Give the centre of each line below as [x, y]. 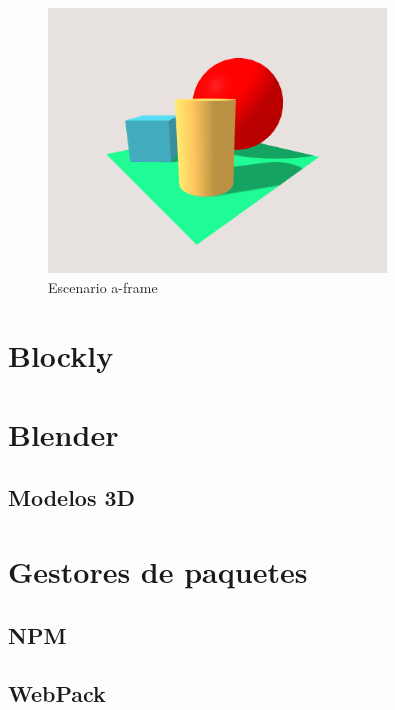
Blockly [61, 355]
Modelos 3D [72, 497]
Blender [63, 433]
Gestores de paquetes [158, 570]
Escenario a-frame [103, 286]
